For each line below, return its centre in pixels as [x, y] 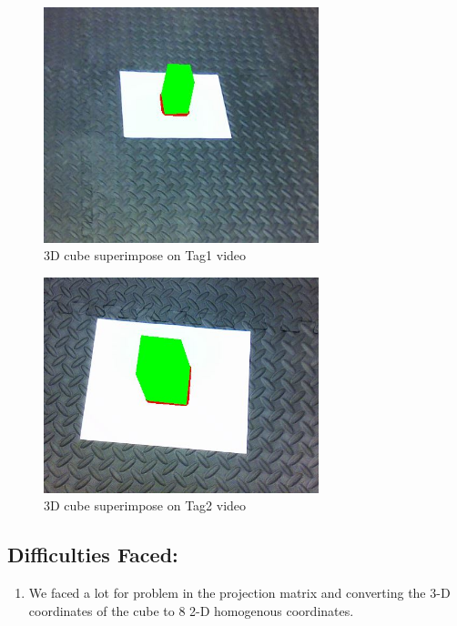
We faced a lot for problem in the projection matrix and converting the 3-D [239, 593]
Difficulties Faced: [93, 555]
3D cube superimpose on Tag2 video [145, 505]
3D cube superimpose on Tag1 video [145, 255]
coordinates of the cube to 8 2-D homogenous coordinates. [191, 610]
